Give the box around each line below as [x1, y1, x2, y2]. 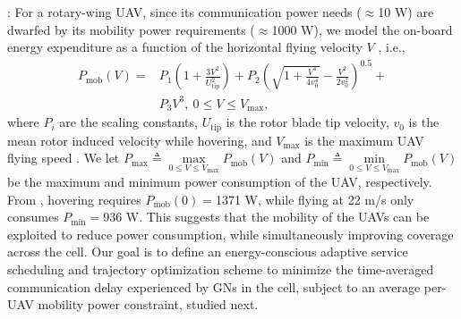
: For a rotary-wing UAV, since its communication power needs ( [7, 3, 362, 21]
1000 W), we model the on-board [271, 20, 453, 38]
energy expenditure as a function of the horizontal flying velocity [7, 38, 363, 56]
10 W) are [378, 3, 434, 21]
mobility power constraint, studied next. [38, 295, 259, 314]
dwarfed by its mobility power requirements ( [7, 20, 255, 38]
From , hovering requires [7, 189, 141, 208]
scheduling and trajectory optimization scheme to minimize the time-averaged [7, 259, 434, 278]
